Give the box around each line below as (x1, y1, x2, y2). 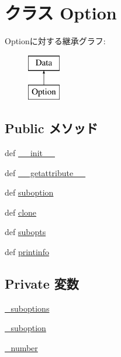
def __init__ (5, 147, 55, 159)
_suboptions (5, 302, 50, 314)
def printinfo (5, 246, 49, 258)
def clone (5, 206, 37, 218)
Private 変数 (5, 275, 79, 293)
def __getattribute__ (5, 166, 86, 178)
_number (5, 342, 38, 354)
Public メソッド (5, 119, 98, 137)
